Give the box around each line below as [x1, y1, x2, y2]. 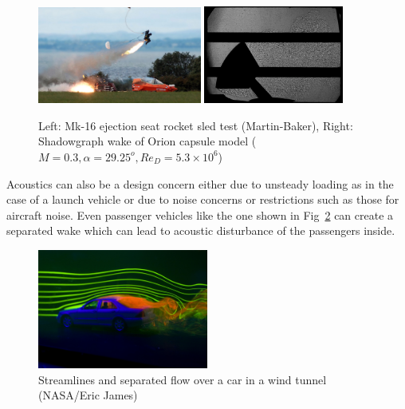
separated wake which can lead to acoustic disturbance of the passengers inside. [6, 222, 395, 239]
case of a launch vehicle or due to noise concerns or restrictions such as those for [6, 191, 399, 208]
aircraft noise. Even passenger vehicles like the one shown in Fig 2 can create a [6, 206, 394, 223]
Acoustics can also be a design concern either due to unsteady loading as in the [6, 175, 394, 192]
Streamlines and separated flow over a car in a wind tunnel [38, 371, 327, 387]
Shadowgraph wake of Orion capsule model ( [38, 133, 257, 149]
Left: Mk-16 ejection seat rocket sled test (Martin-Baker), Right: [38, 117, 353, 133]
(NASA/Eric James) [38, 387, 138, 403]
